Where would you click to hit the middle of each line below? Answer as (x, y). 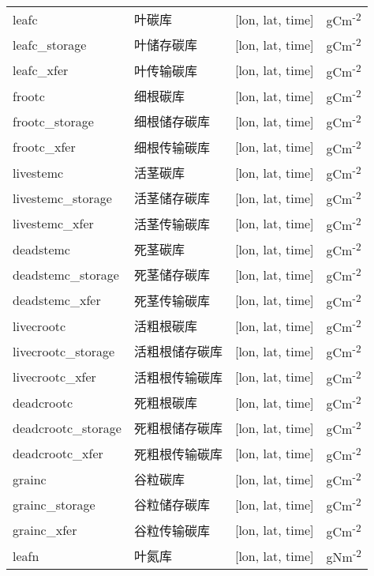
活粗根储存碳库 (178, 352)
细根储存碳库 (172, 122)
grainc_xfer (45, 530)
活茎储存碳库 (172, 198)
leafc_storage (50, 44)
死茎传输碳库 (172, 300)
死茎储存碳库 (172, 275)
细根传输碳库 (172, 147)
